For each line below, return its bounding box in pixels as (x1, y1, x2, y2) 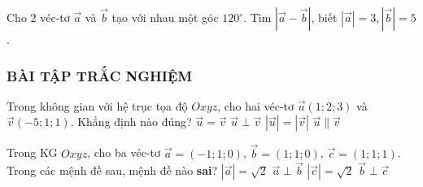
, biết (311, 9, 338, 25)
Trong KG (7, 144, 58, 161)
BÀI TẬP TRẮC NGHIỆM (7, 65, 193, 85)
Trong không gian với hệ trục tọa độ (7, 97, 188, 114)
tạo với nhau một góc (111, 9, 219, 25)
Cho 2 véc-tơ (7, 9, 70, 25)
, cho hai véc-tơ (217, 97, 294, 114)
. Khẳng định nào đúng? (70, 113, 192, 130)
